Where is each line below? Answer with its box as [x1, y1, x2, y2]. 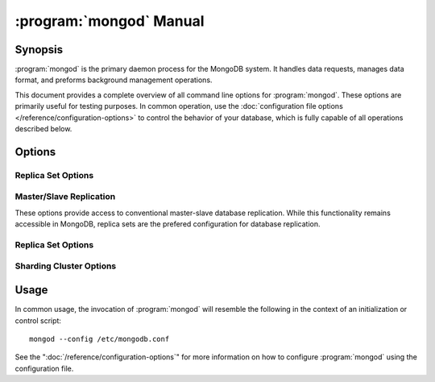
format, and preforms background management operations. [14, 75, 213, 85]
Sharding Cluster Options [14, 260, 117, 272]
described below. [14, 124, 72, 134]
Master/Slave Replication [14, 191, 116, 202]
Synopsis [14, 43, 64, 56]
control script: [14, 315, 62, 326]
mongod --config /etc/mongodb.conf [29, 334, 170, 343]
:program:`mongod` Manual [14, 12, 205, 30]
